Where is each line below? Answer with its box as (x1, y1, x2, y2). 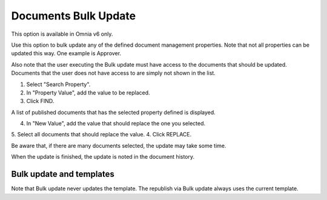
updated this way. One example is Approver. (11, 50, 121, 57)
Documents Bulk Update (11, 9, 136, 22)
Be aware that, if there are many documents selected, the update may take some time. (11, 142, 226, 149)
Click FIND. (26, 98, 54, 105)
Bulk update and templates (11, 169, 115, 179)
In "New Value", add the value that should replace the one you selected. (26, 120, 206, 127)
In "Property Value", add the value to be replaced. (26, 88, 151, 96)
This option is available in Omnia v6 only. (11, 30, 113, 38)
